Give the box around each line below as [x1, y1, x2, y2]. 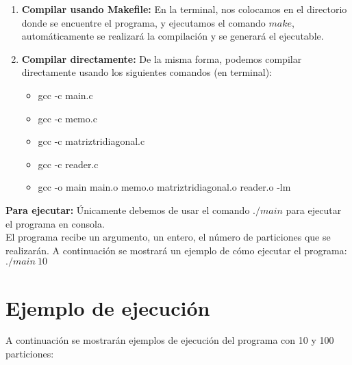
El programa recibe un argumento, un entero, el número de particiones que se [5, 230, 331, 244]
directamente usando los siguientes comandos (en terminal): [21, 65, 273, 79]
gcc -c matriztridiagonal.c [38, 134, 145, 148]
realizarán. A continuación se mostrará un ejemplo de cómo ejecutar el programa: [5, 243, 347, 257]
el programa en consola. [5, 216, 105, 230]
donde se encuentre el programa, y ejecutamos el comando [21, 15, 266, 29]
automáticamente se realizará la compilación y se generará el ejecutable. [21, 29, 324, 43]
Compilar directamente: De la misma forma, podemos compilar [21, 51, 302, 66]
